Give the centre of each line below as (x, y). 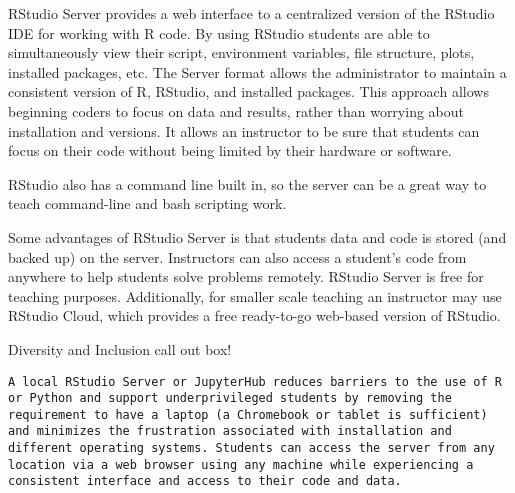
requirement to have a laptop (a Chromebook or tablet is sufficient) (248, 414)
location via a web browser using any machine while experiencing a (241, 464)
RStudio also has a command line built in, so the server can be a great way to (247, 183)
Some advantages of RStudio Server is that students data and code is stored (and (257, 236)
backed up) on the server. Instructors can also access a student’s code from (237, 256)
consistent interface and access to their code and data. (205, 481)
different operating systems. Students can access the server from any (251, 448)
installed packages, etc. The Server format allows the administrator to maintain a (257, 71)
